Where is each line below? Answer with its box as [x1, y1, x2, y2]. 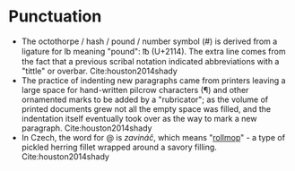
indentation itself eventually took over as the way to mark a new [21, 113, 257, 124]
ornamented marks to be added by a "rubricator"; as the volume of [21, 94, 269, 105]
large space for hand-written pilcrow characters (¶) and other [21, 84, 249, 95]
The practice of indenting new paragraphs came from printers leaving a [21, 74, 286, 86]
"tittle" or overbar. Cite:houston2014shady [21, 65, 178, 76]
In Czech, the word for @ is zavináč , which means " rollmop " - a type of [21, 132, 286, 142]
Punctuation [8, 6, 102, 27]
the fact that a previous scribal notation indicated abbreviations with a [21, 56, 280, 66]
